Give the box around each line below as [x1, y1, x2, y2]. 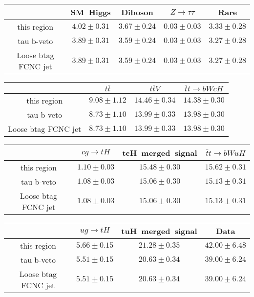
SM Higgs [70, 6, 111, 18]
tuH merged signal [121, 225, 197, 236]
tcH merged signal [122, 147, 197, 158]
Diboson [121, 6, 153, 18]
